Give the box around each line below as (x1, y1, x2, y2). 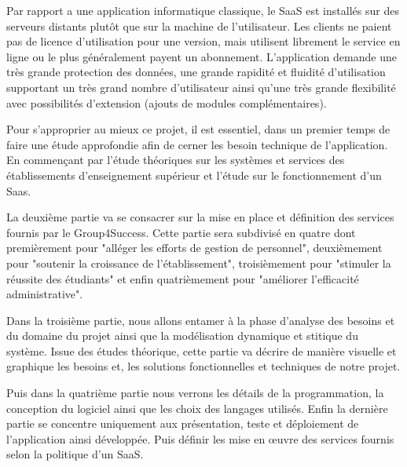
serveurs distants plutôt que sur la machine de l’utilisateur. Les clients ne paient (6, 17, 392, 34)
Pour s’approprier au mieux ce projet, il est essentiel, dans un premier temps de (6, 121, 390, 137)
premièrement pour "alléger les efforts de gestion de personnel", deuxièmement (6, 239, 383, 256)
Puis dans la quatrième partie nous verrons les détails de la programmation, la (6, 385, 384, 401)
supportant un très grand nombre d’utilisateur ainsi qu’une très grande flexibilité (6, 78, 396, 95)
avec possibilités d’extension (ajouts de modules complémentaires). (6, 94, 327, 111)
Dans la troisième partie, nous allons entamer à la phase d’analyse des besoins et (6, 312, 395, 328)
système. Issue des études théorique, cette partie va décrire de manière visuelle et (6, 342, 397, 359)
